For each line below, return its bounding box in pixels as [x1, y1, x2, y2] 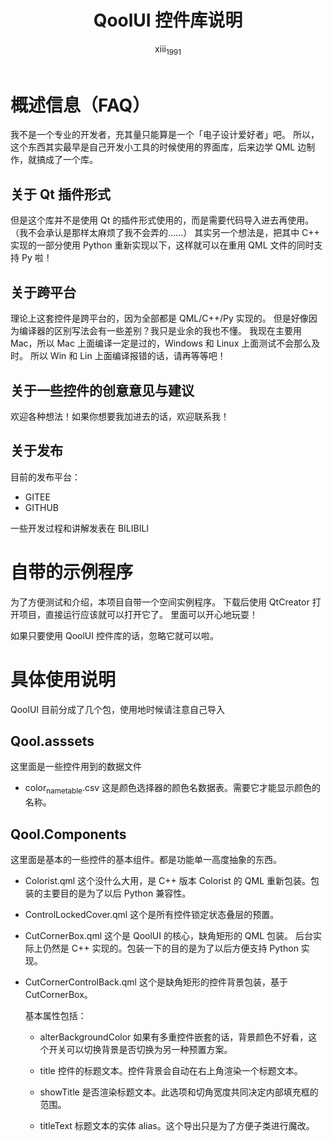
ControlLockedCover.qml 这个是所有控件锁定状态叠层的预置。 [24, 909, 280, 921]
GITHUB [24, 501, 60, 513]
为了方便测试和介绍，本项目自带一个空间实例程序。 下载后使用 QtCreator [10, 596, 310, 608]
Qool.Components [10, 826, 127, 843]
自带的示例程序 [10, 561, 134, 583]
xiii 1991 [154, 42, 182, 57]
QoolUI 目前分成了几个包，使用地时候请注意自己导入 [10, 703, 225, 715]
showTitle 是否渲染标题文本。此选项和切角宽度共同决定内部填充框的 [39, 1086, 319, 1098]
